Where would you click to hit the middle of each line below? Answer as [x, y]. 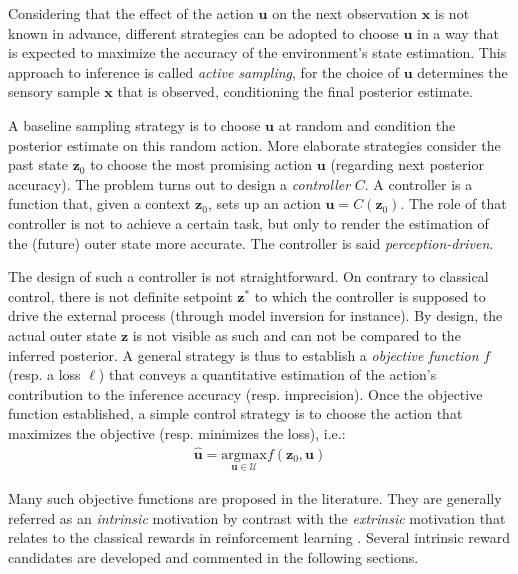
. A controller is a [418, 183]
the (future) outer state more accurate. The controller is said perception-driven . [251, 242]
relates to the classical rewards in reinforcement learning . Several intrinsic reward [259, 537]
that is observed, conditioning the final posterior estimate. [295, 91]
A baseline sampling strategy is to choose [134, 124]
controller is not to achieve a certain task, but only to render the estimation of [248, 222]
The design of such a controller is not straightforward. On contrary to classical [248, 276]
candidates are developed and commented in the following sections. [213, 556]
